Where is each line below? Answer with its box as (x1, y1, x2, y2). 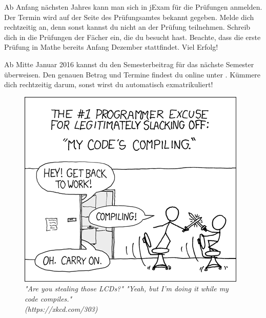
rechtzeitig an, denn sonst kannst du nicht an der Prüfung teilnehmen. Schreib (4, 22, 251, 32)
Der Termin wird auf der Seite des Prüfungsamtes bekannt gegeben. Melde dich (4, 11, 254, 22)
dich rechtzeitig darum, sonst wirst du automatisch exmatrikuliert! (4, 79, 213, 90)
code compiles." (25, 293, 72, 304)
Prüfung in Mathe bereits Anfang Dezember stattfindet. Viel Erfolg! (4, 42, 218, 52)
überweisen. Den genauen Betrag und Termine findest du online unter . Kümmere (4, 69, 261, 79)
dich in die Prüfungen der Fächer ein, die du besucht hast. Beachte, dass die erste (4, 31, 261, 42)
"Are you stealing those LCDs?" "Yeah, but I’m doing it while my (25, 283, 229, 294)
